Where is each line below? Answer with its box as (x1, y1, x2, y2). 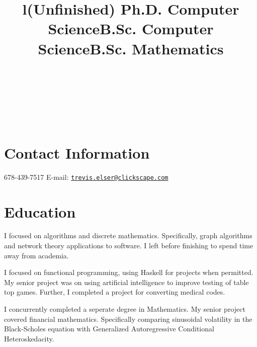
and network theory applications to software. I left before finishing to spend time (4, 240, 253, 251)
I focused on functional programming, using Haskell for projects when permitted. (4, 267, 253, 277)
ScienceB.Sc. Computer (48, 18, 214, 39)
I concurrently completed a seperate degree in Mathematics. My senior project (4, 304, 245, 314)
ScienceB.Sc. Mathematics (38, 38, 224, 58)
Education (4, 201, 76, 222)
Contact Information (4, 142, 150, 163)
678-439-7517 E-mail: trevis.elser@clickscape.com (4, 171, 168, 182)
